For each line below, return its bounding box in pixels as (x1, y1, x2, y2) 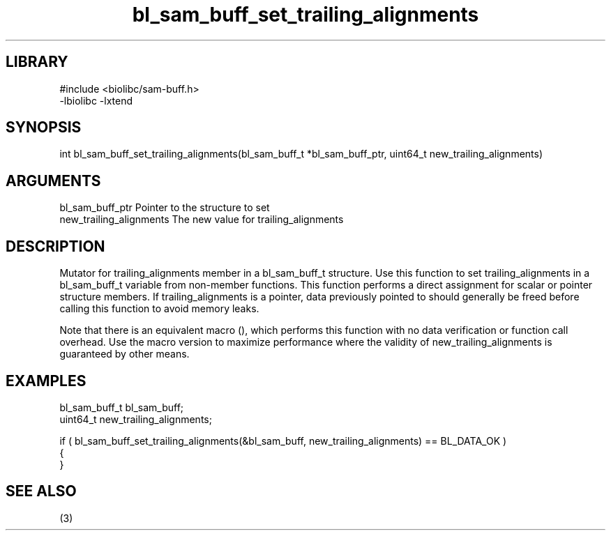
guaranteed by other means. (59, 348, 190, 360)
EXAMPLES (6, 372, 86, 390)
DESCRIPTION (6, 237, 105, 255)
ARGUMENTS (6, 171, 101, 190)
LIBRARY (6, 53, 68, 71)
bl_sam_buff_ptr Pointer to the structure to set (59, 201, 270, 214)
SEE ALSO (6, 482, 77, 500)
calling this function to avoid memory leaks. (59, 303, 259, 315)
